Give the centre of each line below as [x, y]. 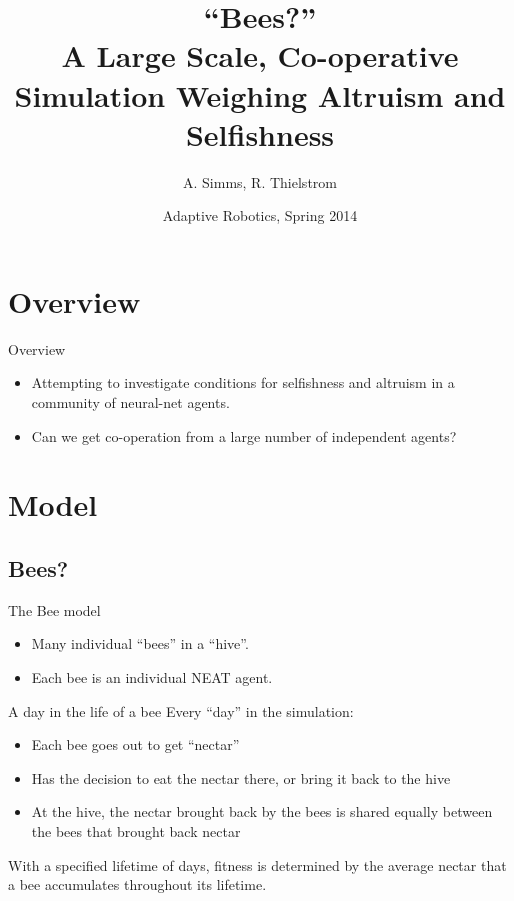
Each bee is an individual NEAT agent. [152, 676]
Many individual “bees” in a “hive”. [140, 643]
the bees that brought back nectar [136, 830]
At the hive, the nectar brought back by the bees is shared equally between [262, 811]
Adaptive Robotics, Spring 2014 [260, 215]
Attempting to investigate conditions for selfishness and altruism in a [243, 382]
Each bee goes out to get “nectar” [135, 744]
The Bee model [54, 609]
